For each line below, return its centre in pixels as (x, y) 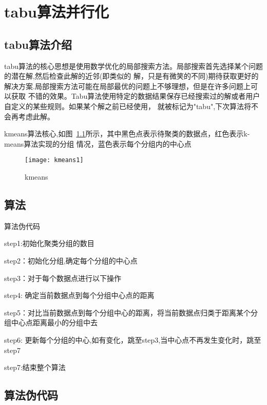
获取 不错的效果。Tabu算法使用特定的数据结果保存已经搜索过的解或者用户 (136, 96)
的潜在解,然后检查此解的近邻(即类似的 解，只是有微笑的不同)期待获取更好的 (131, 76)
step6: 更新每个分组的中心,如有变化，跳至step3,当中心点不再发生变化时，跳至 (133, 339)
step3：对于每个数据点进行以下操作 (63, 278)
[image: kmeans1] (54, 160)
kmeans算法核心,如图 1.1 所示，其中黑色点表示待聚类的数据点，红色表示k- (127, 134)
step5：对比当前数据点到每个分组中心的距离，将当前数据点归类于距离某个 (127, 312)
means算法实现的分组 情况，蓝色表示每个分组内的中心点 (98, 143)
